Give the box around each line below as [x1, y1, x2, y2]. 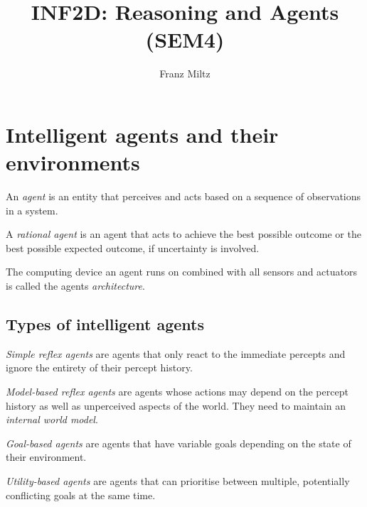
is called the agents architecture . [6, 278, 145, 293]
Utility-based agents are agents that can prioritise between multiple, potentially [6, 473, 350, 488]
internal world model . [6, 412, 98, 427]
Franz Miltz [159, 66, 211, 81]
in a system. [6, 202, 58, 217]
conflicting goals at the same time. [6, 487, 156, 502]
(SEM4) [145, 25, 225, 54]
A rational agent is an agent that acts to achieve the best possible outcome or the [6, 227, 361, 241]
